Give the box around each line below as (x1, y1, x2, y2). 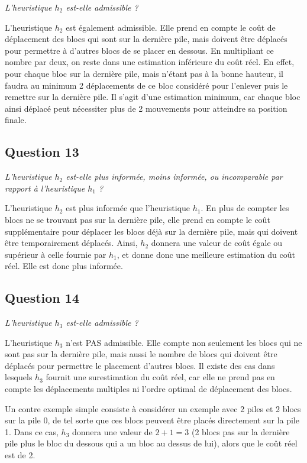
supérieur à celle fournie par (5, 248, 106, 260)
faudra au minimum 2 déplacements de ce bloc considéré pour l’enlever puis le (5, 79, 288, 91)
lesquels (5, 371, 33, 383)
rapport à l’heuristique (5, 182, 85, 194)
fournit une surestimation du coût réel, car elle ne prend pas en (46, 371, 275, 383)
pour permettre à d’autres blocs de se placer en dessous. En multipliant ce (5, 44, 274, 56)
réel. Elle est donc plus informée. (5, 260, 123, 272)
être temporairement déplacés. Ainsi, (5, 237, 138, 249)
